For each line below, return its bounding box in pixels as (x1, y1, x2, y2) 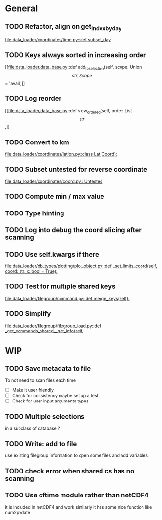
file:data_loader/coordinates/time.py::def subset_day (5, 37, 111, 43)
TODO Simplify (5, 309, 51, 318)
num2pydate (5, 509, 31, 515)
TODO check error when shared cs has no (5, 467, 135, 475)
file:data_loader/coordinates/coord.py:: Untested (5, 178, 103, 184)
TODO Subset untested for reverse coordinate (5, 165, 148, 174)
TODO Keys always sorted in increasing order (5, 51, 146, 59)
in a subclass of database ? (5, 425, 60, 431)
